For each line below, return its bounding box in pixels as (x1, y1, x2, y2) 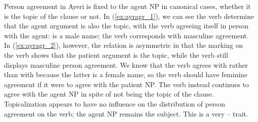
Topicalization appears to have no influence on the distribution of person (4, 98, 225, 109)
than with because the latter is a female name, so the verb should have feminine (4, 69, 248, 80)
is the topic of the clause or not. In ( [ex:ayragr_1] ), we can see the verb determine (4, 10, 254, 21)
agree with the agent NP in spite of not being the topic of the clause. (4, 89, 214, 99)
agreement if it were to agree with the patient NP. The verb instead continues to (4, 79, 249, 89)
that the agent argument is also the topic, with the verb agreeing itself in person (4, 20, 249, 31)
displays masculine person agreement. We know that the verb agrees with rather (4, 59, 248, 70)
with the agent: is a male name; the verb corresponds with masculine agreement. (4, 30, 249, 40)
